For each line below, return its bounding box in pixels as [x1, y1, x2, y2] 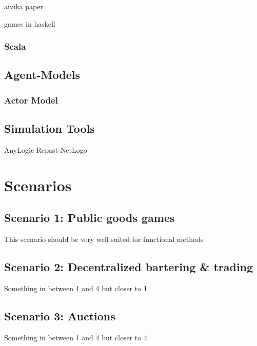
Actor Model [4, 93, 58, 106]
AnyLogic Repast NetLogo [4, 144, 87, 155]
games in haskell [4, 18, 55, 29]
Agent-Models [4, 67, 80, 83]
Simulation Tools [4, 120, 95, 136]
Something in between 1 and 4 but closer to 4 [4, 332, 147, 342]
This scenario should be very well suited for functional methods [4, 234, 204, 245]
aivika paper [4, 1, 43, 11]
